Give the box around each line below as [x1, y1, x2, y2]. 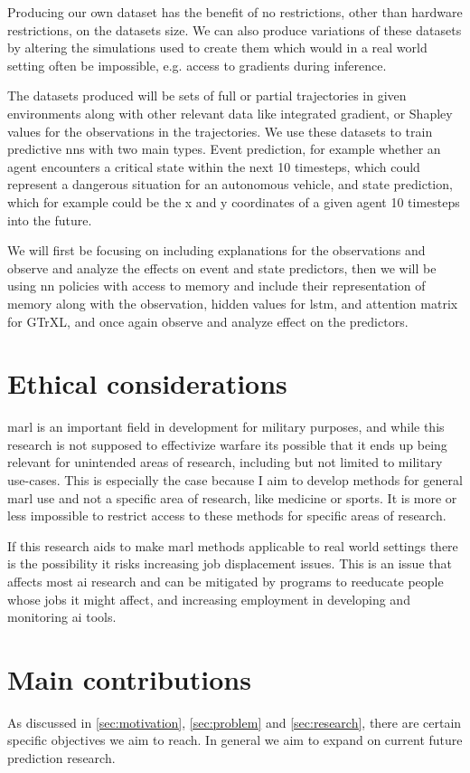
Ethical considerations [7, 365, 287, 402]
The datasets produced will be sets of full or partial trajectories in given [7, 86, 407, 105]
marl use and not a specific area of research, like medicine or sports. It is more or [7, 488, 457, 507]
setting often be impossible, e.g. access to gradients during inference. [7, 55, 387, 74]
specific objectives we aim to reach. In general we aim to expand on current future [7, 730, 463, 749]
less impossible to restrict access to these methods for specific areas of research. [7, 506, 446, 525]
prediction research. [7, 749, 116, 768]
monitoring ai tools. [7, 607, 117, 626]
